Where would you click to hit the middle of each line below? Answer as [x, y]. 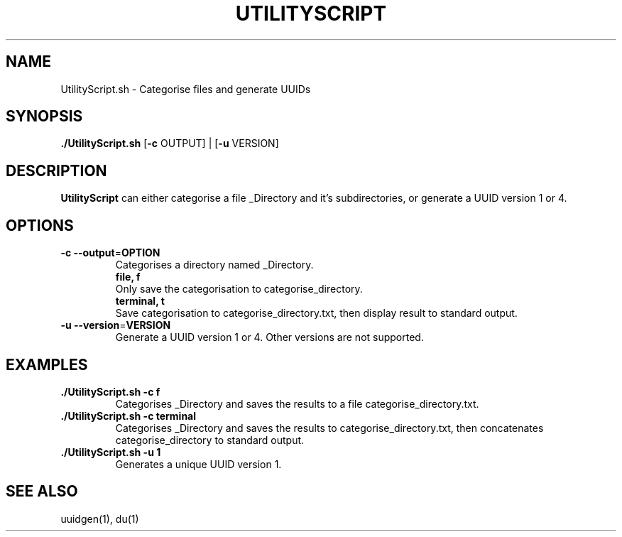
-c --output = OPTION [110, 253]
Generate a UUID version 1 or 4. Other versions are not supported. [269, 337]
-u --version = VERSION [116, 325]
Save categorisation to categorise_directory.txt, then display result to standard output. [316, 313]
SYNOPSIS [44, 116]
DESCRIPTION [56, 170]
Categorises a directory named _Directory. [214, 265]
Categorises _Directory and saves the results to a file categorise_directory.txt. [297, 403]
